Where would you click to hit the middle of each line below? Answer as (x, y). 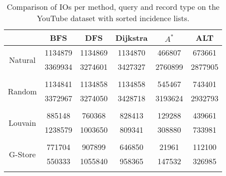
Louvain (22, 122)
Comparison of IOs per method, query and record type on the (113, 7)
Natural (22, 59)
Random (22, 91)
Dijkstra (131, 38)
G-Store (22, 154)
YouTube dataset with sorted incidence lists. (113, 18)
